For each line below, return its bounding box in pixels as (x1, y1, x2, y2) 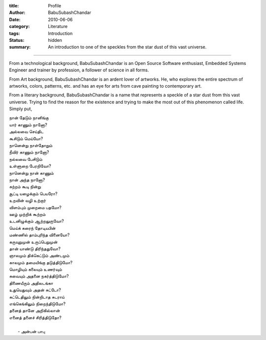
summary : (9, 44, 31, 50)
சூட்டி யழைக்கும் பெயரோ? (9, 190, 58, 196)
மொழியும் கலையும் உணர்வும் (9, 266, 63, 273)
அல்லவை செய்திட (9, 128, 44, 135)
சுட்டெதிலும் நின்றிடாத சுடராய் (9, 294, 65, 300)
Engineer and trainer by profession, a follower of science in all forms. (9, 67, 149, 73)
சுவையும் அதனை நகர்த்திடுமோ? (9, 273, 69, 279)
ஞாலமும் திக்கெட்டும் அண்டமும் (9, 252, 69, 258)
